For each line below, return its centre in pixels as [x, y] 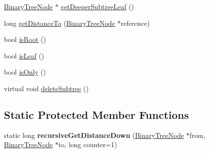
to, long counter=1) [88, 144]
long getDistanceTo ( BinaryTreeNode [60, 23]
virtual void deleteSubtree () [46, 88]
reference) [135, 23]
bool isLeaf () [24, 55]
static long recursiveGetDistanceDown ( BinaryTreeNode [94, 135]
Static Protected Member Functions [96, 114]
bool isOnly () [25, 72]
